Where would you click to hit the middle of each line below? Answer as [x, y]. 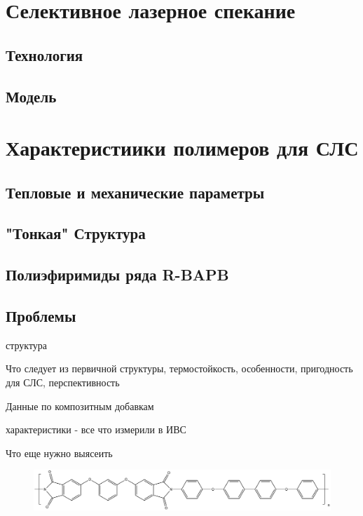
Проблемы [41, 316]
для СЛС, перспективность [63, 382]
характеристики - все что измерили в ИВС [96, 429]
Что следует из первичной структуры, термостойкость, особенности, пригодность [179, 368]
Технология [44, 54]
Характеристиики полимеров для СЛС [182, 148]
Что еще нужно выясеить [59, 453]
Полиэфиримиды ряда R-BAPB [117, 274]
